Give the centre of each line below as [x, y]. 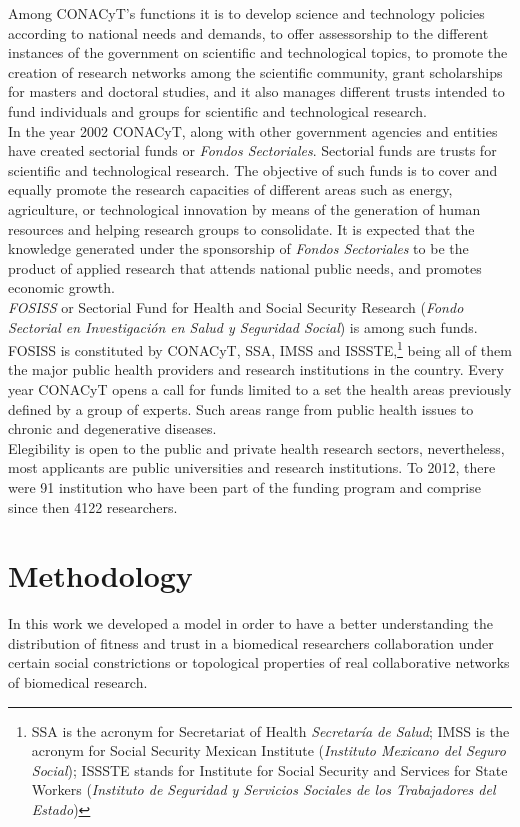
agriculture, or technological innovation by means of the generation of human [244, 208]
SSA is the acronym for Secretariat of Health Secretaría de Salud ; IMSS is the [270, 730]
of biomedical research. [78, 682]
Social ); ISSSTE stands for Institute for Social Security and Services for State [269, 769]
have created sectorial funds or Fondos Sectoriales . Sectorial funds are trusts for [252, 150]
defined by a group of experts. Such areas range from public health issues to [241, 408]
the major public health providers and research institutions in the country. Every [256, 369]
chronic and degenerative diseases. [112, 428]
